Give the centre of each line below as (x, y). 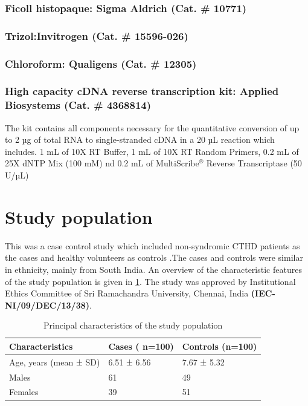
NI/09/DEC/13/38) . (48, 305)
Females (24, 392)
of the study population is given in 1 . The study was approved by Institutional (150, 281)
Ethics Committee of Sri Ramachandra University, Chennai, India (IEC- (140, 293)
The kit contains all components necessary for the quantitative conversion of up (152, 127)
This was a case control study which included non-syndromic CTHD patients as (152, 245)
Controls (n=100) (220, 346)
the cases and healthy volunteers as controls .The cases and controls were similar (154, 257)
